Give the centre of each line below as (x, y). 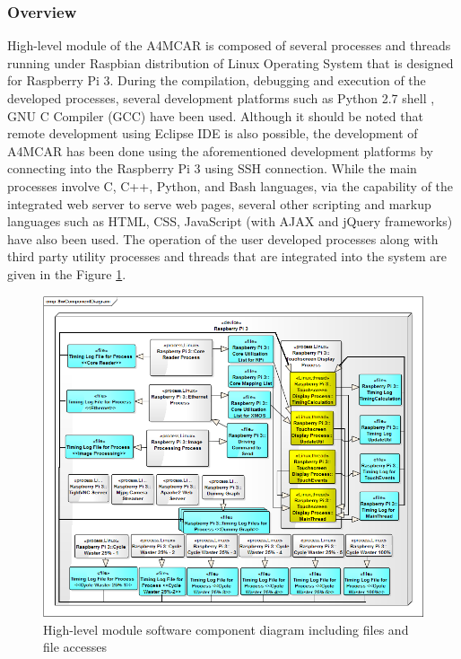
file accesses (75, 647)
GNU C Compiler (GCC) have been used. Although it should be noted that (215, 115)
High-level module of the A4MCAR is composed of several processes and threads (229, 45)
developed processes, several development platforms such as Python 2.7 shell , (221, 98)
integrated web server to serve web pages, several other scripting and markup (219, 203)
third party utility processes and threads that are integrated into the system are (227, 256)
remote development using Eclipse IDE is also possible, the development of (213, 133)
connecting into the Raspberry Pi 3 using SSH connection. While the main (212, 168)
